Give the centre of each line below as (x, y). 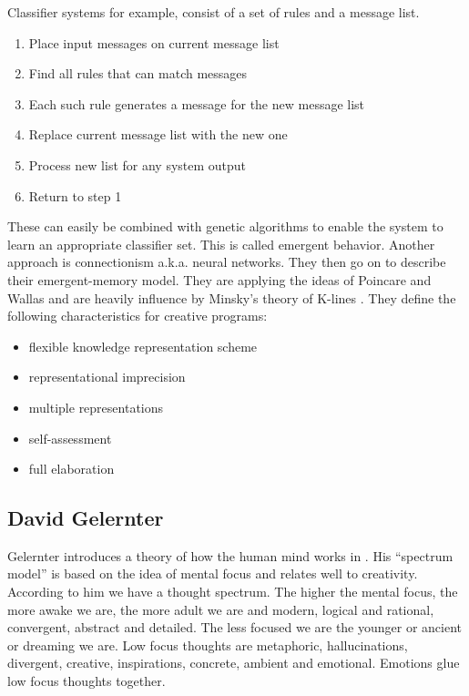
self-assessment (70, 438)
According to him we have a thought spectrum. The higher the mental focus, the (233, 592)
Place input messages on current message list (154, 42)
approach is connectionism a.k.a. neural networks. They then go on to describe (227, 262)
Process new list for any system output (138, 164)
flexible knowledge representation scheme (143, 346)
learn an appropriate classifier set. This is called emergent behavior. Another (221, 244)
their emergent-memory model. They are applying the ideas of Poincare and (219, 279)
